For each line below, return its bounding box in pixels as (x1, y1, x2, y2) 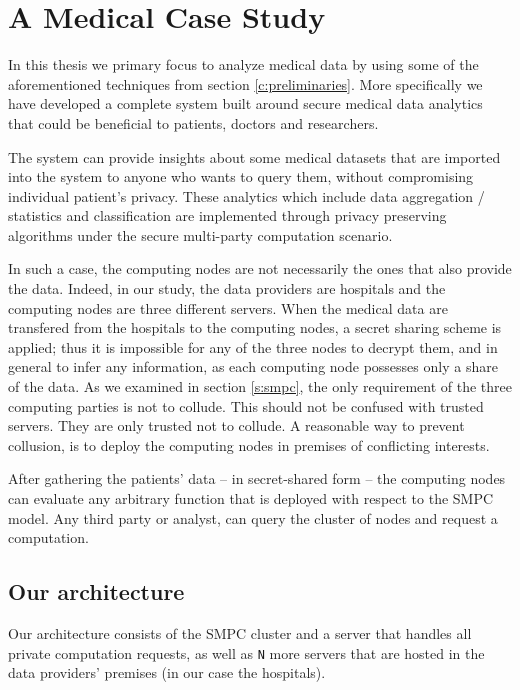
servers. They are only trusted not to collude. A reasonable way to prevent (8, 415, 465, 436)
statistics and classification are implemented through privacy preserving (8, 205, 447, 226)
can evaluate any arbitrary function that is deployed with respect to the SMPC (8, 488, 494, 508)
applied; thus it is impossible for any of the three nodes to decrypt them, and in (8, 336, 498, 357)
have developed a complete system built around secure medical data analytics (8, 93, 483, 114)
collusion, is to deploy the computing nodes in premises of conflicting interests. (8, 434, 490, 455)
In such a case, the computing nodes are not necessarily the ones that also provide (8, 258, 512, 279)
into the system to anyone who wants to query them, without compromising (8, 166, 474, 187)
